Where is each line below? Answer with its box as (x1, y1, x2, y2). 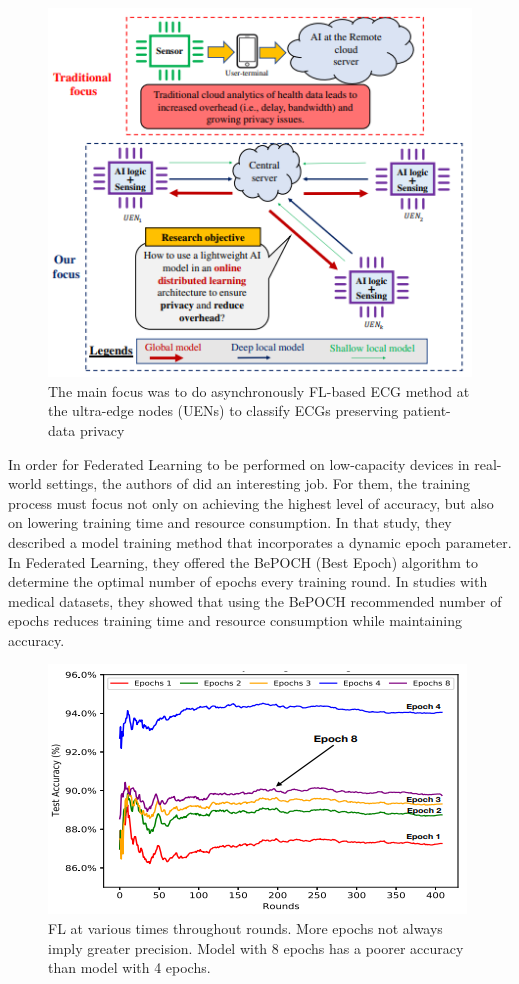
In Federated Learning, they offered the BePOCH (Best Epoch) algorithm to (8, 551, 479, 572)
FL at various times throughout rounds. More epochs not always (48, 918, 443, 939)
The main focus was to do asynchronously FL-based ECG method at (48, 380, 470, 401)
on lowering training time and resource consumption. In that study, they (8, 512, 452, 533)
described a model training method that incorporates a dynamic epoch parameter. (8, 531, 512, 552)
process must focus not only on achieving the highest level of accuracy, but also (8, 492, 494, 513)
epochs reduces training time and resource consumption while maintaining (8, 610, 462, 631)
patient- (402, 400, 451, 421)
